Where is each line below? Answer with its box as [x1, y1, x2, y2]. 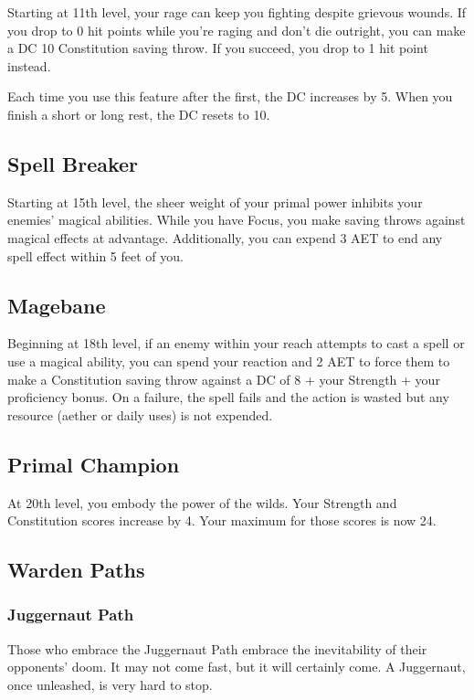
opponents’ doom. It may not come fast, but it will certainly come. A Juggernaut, [7, 657, 466, 676]
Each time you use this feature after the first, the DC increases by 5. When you [7, 87, 453, 106]
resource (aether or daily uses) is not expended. [7, 405, 273, 424]
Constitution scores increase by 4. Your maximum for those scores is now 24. [7, 511, 437, 530]
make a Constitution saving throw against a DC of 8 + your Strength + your [7, 369, 440, 388]
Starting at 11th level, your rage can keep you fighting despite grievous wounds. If [7, 3, 467, 21]
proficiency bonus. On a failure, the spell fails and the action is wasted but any [7, 387, 449, 407]
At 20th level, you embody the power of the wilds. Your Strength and [7, 493, 397, 512]
